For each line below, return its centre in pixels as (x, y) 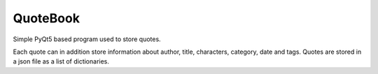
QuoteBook (47, 18)
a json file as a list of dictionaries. (61, 61)
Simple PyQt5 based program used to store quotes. (87, 39)
